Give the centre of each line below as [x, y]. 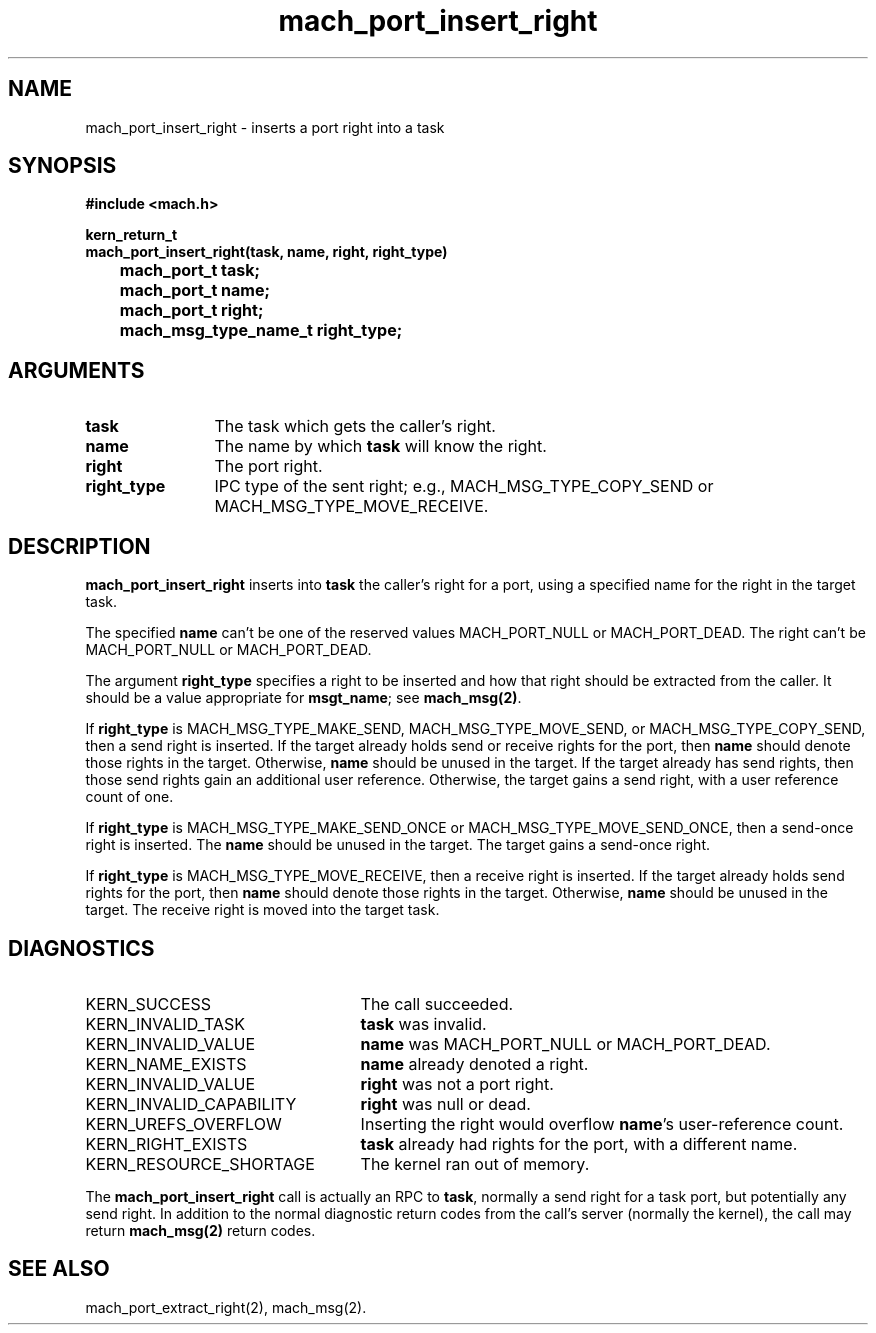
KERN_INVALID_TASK [165, 1023]
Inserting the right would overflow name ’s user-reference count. [602, 1123]
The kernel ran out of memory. [475, 1163]
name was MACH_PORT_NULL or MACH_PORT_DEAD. [565, 1043]
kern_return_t [131, 235]
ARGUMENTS [76, 370]
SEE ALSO [59, 1269]
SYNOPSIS [62, 166]
